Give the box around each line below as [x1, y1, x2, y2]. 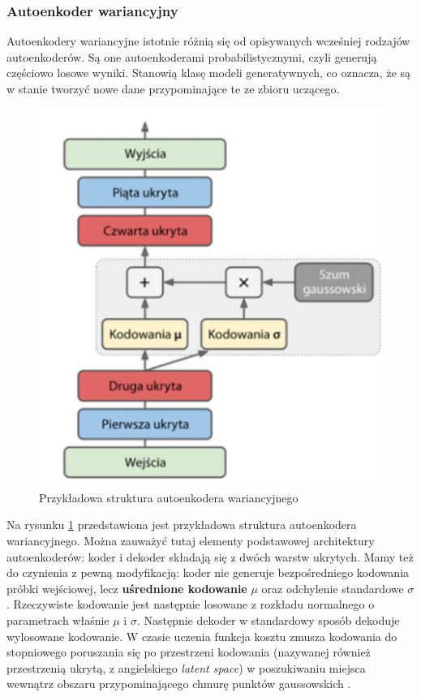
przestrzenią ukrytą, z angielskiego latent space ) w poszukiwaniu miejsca [6, 659, 366, 676]
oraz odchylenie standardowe [261, 579, 404, 596]
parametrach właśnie [6, 611, 110, 628]
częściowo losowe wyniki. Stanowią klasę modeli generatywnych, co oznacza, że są [6, 64, 411, 81]
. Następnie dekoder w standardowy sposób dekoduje [136, 611, 400, 628]
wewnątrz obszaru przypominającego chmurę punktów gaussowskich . [6, 675, 351, 692]
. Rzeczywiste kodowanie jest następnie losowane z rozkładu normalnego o [6, 596, 375, 613]
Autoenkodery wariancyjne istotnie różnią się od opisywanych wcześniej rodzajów [6, 32, 410, 49]
